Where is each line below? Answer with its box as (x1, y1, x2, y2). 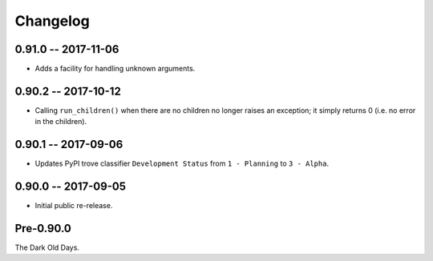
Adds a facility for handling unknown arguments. (34, 64, 196, 74)
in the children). (34, 117, 87, 126)
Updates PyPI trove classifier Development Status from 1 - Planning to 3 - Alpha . (34, 159, 329, 168)
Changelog (14, 12, 90, 30)
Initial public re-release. (34, 201, 113, 211)
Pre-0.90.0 (14, 221, 72, 235)
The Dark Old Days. (14, 243, 80, 252)
